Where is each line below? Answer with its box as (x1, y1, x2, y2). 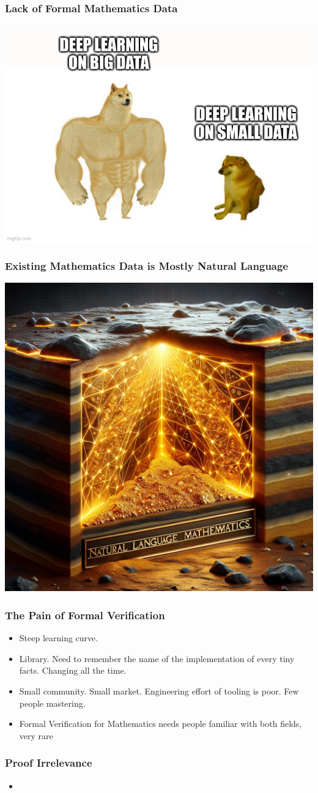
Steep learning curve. (19, 631, 98, 644)
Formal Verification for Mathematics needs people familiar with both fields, (19, 717, 302, 730)
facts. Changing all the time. (19, 664, 127, 677)
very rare (19, 729, 53, 742)
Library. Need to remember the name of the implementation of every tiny (19, 652, 295, 665)
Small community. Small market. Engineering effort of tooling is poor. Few (19, 685, 299, 698)
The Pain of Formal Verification (5, 607, 165, 622)
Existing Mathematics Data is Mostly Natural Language (5, 258, 289, 274)
